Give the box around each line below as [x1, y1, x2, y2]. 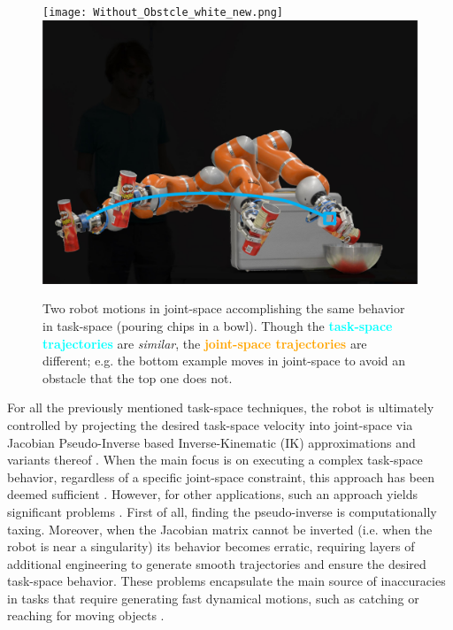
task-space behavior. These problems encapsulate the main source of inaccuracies [7, 572, 446, 590]
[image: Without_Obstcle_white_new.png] [42, 6, 284, 19]
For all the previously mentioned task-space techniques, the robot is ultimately [7, 398, 434, 417]
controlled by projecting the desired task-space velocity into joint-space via [7, 415, 413, 434]
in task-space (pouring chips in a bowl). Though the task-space [42, 316, 393, 334]
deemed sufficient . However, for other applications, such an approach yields [7, 485, 418, 503]
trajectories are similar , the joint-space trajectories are [42, 334, 367, 352]
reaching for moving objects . [7, 606, 165, 625]
